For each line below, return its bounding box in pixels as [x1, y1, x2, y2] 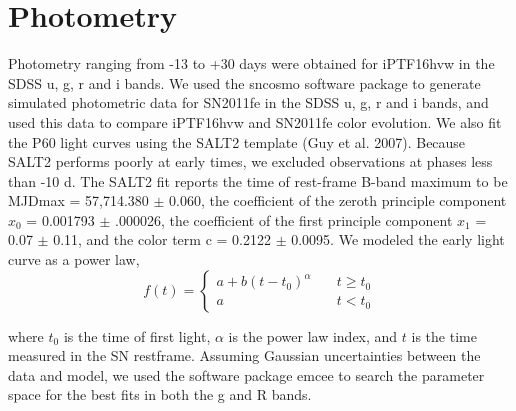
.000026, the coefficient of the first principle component [115, 209, 453, 230]
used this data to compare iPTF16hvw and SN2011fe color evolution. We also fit [8, 111, 502, 132]
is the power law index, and [228, 325, 398, 346]
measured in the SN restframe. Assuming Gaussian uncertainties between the [8, 345, 481, 366]
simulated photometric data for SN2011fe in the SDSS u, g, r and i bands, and [8, 92, 489, 113]
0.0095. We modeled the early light [291, 229, 505, 250]
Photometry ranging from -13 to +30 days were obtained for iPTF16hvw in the [8, 53, 495, 74]
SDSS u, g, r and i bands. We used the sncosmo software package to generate [8, 72, 481, 93]
